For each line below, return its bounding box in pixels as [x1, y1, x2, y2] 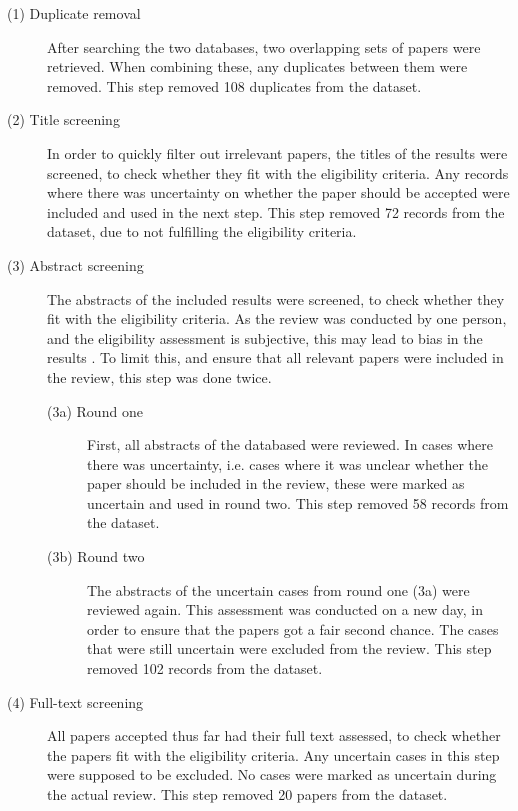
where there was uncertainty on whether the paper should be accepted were [47, 182, 510, 203]
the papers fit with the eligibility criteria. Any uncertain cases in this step [47, 744, 500, 765]
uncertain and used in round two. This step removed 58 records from [87, 492, 509, 513]
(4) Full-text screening [7, 691, 144, 712]
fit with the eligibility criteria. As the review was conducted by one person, [47, 308, 507, 329]
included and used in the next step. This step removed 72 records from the [47, 201, 505, 222]
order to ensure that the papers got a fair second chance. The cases [87, 618, 499, 639]
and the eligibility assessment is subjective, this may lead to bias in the [47, 327, 483, 348]
